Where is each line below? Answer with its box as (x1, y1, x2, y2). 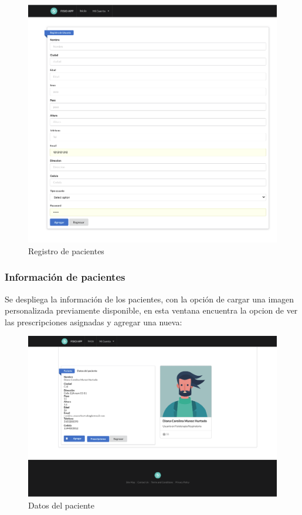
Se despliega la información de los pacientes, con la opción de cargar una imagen (5, 292, 294, 305)
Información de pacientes (5, 270, 125, 284)
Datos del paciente (28, 499, 95, 511)
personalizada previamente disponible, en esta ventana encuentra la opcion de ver (5, 304, 298, 317)
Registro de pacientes (28, 244, 104, 257)
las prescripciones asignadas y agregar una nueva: (5, 315, 182, 328)
